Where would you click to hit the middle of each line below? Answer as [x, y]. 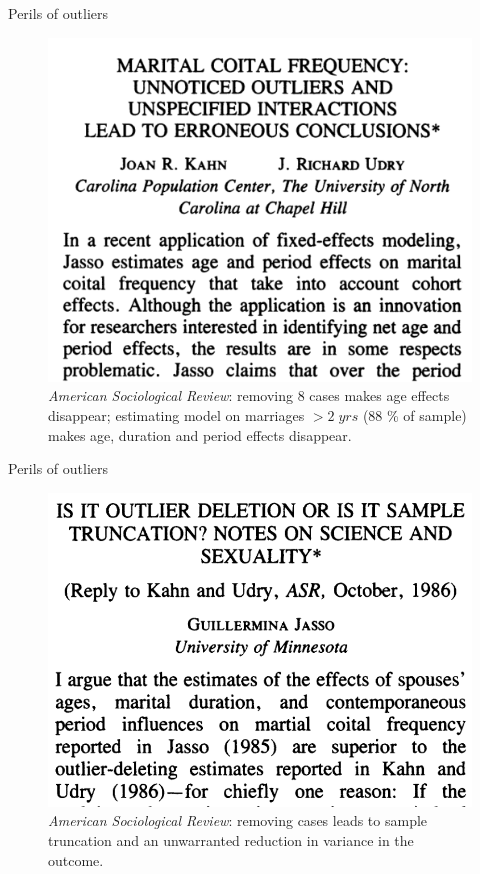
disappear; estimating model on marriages [176, 414]
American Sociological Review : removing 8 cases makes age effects [249, 395]
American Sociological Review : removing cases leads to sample [238, 820]
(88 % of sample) [414, 414]
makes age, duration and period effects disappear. [200, 434]
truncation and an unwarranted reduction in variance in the [231, 840]
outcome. [76, 859]
